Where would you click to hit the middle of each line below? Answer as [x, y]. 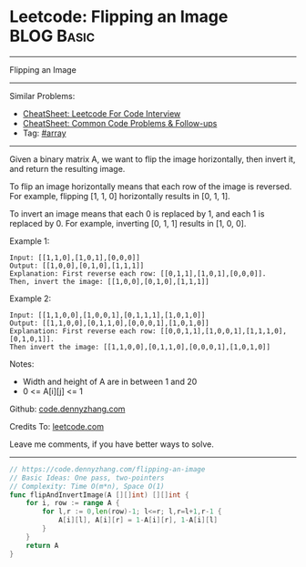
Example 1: [30, 241]
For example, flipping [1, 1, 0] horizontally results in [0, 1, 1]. [120, 196]
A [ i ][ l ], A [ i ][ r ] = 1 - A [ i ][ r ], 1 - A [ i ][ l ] [138, 521]
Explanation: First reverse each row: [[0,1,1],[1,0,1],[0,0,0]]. [138, 273]
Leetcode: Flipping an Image [119, 17]
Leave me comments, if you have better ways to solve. [112, 444]
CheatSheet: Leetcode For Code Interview [102, 113]
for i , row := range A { [73, 503]
